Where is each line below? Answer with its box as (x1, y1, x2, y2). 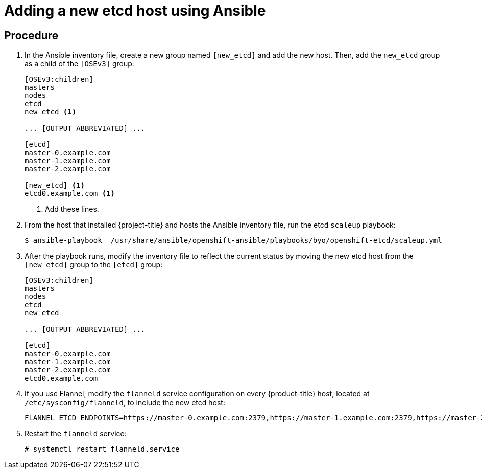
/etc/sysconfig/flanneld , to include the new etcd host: (25, 398, 225, 407)
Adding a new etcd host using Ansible (4, 2, 266, 19)
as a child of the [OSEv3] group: (25, 59, 134, 68)
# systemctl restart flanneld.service (25, 445, 180, 454)
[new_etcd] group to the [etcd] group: (25, 260, 163, 269)
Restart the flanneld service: (25, 429, 127, 438)
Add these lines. (45, 205, 99, 214)
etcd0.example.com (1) (25, 189, 115, 198)
